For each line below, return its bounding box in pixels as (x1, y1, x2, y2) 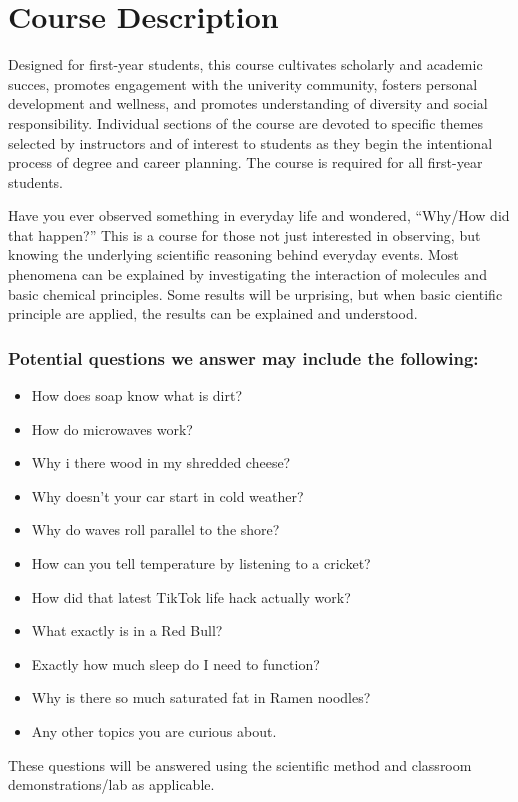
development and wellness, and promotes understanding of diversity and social (8, 93, 488, 114)
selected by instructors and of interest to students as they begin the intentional (8, 132, 493, 153)
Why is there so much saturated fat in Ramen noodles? (31, 687, 371, 708)
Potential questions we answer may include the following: (8, 345, 479, 370)
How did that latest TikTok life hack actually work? (31, 586, 351, 607)
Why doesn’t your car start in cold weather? (31, 485, 304, 506)
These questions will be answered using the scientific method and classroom (8, 754, 472, 775)
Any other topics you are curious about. (31, 721, 277, 741)
